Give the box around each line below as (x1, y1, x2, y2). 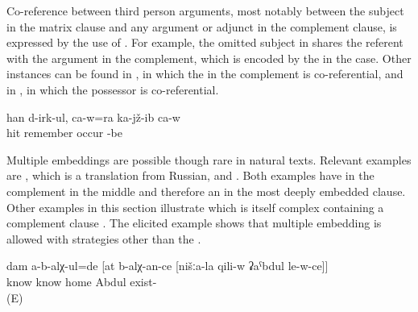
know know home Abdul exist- (6, 272, 157, 289)
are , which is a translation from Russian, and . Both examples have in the (6, 167, 375, 184)
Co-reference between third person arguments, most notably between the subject (6, 2, 404, 19)
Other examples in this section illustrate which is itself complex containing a (6, 198, 384, 215)
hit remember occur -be (6, 124, 122, 141)
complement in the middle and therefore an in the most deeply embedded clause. (6, 182, 406, 199)
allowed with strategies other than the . (6, 230, 201, 247)
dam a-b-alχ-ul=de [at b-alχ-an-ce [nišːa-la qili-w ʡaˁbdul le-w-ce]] (6, 257, 329, 274)
